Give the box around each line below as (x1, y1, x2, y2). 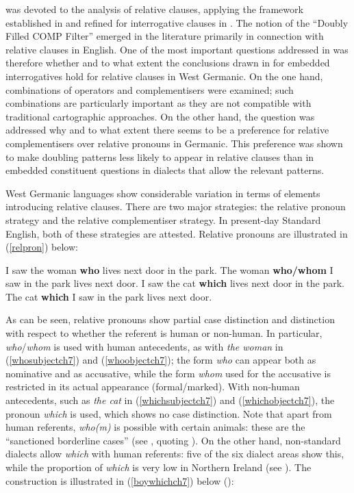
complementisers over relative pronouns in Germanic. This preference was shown (5, 136, 343, 150)
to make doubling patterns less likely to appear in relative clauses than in (5, 149, 314, 164)
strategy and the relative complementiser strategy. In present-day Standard (5, 212, 321, 227)
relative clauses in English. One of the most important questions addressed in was (5, 42, 349, 56)
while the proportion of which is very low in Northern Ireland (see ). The (5, 460, 312, 474)
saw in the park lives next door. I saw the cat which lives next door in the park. (5, 276, 344, 290)
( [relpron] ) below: (5, 240, 78, 254)
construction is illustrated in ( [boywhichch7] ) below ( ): (5, 473, 234, 488)
